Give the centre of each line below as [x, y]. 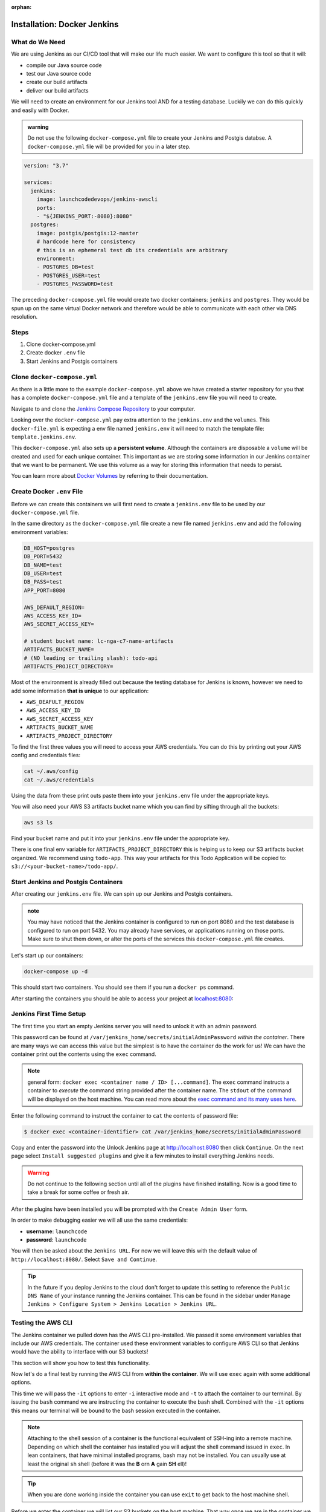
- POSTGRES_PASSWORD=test [75, 284]
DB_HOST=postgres [50, 548]
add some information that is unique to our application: [80, 691]
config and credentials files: [46, 755]
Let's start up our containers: [47, 956]
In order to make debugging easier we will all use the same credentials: [100, 1220]
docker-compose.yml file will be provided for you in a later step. [109, 146]
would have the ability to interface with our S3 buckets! [80, 1352]
